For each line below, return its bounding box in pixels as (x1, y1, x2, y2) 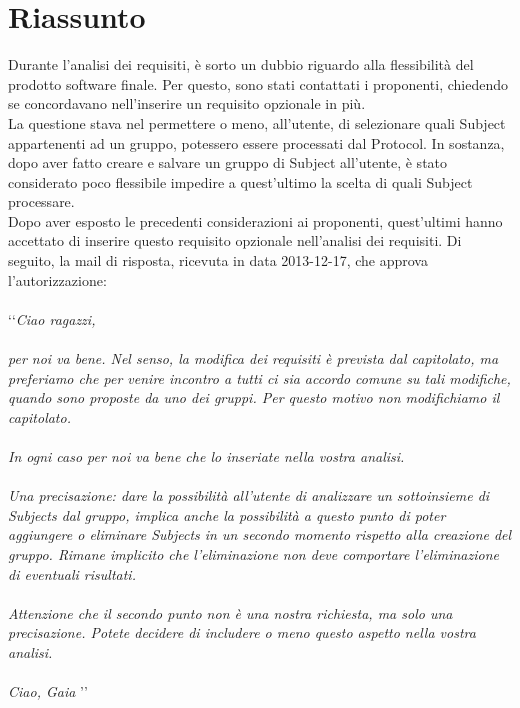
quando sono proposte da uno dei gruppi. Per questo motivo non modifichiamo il (8, 387, 500, 408)
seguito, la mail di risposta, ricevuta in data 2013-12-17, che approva (8, 250, 428, 271)
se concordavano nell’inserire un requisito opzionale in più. (8, 93, 366, 114)
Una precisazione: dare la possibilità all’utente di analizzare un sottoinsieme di (8, 485, 490, 506)
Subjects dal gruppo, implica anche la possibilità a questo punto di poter (8, 504, 446, 525)
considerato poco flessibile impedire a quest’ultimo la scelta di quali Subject (8, 171, 473, 192)
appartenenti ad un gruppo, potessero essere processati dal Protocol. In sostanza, (8, 132, 505, 153)
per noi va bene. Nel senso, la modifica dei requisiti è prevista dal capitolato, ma (8, 348, 499, 369)
